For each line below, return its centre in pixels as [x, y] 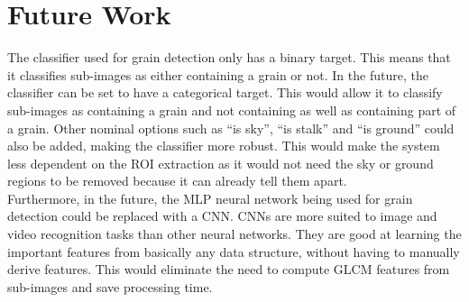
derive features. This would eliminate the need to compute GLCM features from [229, 269]
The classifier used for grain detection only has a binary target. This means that [229, 57]
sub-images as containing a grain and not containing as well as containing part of [232, 110]
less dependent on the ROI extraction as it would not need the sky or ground [221, 163]
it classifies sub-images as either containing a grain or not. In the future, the [218, 74]
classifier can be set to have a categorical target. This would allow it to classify [225, 92]
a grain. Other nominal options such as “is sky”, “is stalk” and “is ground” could [231, 128]
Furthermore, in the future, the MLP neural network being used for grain [210, 198]
